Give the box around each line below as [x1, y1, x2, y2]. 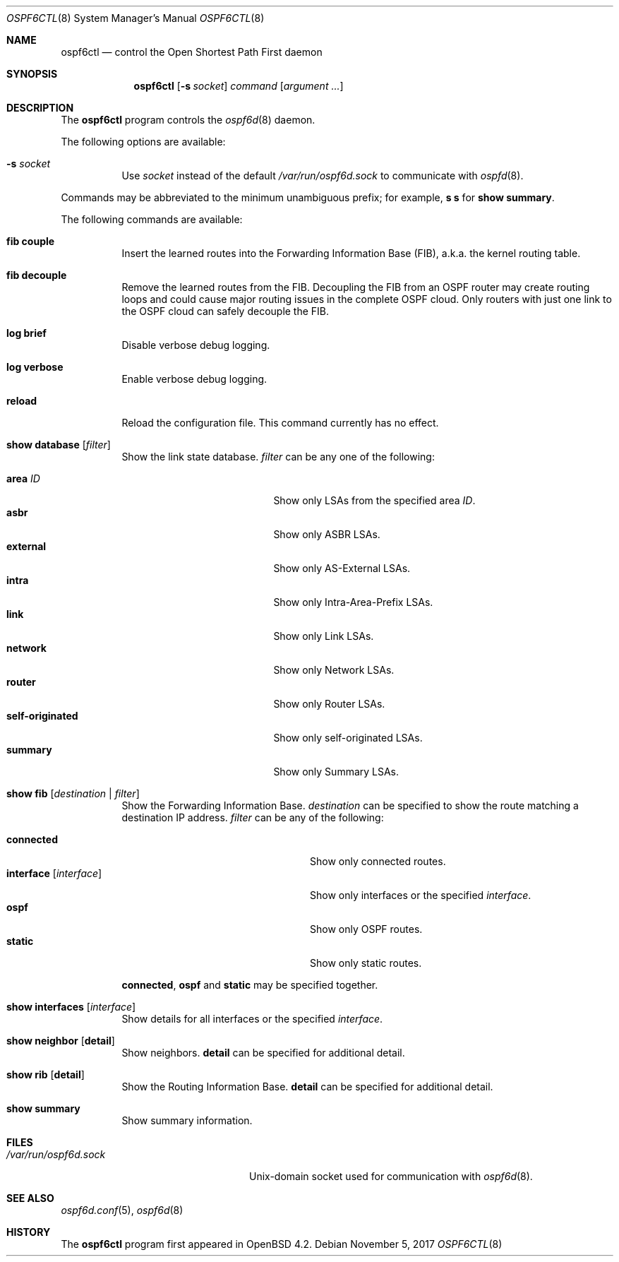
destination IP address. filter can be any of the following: [121, 811, 384, 823]
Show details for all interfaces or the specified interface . [121, 1013, 383, 1025]
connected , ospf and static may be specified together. [121, 979, 378, 991]
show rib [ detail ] [6, 1068, 85, 1081]
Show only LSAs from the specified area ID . [273, 494, 476, 506]
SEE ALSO [6, 1192, 54, 1204]
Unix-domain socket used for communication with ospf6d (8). [249, 1170, 533, 1182]
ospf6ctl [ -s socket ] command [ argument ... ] [133, 80, 344, 92]
